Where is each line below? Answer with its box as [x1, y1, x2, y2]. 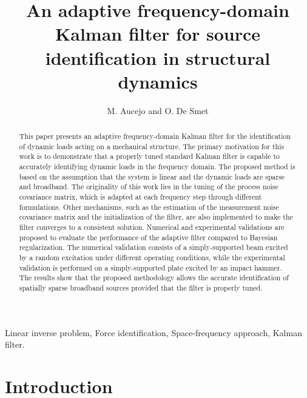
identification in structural [45, 45, 271, 70]
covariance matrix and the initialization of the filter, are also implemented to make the [19, 212, 293, 222]
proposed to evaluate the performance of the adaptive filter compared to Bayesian [19, 232, 278, 242]
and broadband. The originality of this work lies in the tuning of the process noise [19, 181, 278, 192]
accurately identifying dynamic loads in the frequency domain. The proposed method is [19, 161, 295, 172]
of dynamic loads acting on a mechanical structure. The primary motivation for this [19, 141, 285, 151]
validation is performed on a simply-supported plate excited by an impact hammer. [19, 262, 282, 272]
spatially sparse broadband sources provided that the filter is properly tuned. [19, 282, 263, 292]
